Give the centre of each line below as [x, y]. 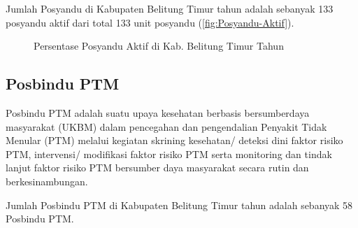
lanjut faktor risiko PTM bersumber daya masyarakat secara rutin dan [157, 168]
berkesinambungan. [47, 181]
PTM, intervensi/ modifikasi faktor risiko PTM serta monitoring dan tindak [169, 154]
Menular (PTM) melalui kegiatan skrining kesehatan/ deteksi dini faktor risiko [174, 140]
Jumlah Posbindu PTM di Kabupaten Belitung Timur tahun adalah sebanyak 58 [179, 205]
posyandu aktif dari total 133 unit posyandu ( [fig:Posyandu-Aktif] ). [150, 22]
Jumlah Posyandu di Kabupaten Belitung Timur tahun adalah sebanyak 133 [170, 8]
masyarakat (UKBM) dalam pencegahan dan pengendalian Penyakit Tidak [166, 126]
